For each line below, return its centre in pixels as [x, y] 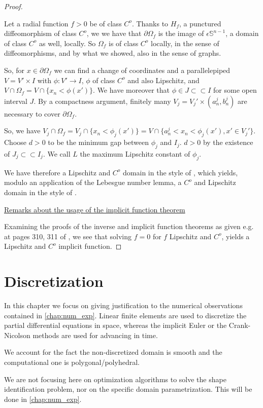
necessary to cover [32, 113]
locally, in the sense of [185, 43]
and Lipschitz [215, 182]
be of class [106, 23]
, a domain [242, 33]
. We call [57, 153]
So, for [14, 70]
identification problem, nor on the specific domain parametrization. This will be [128, 389]
